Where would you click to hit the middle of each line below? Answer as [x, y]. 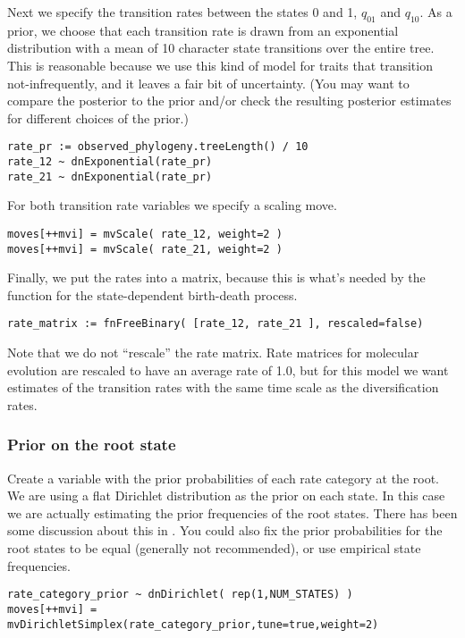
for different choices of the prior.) [98, 118]
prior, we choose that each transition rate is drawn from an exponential [203, 30]
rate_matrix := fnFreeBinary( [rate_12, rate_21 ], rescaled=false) [216, 324]
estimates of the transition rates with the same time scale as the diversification [223, 387]
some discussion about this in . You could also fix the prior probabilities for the [225, 530]
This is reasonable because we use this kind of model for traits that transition [220, 65]
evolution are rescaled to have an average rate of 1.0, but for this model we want [228, 369]
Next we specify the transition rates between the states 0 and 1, [182, 12]
